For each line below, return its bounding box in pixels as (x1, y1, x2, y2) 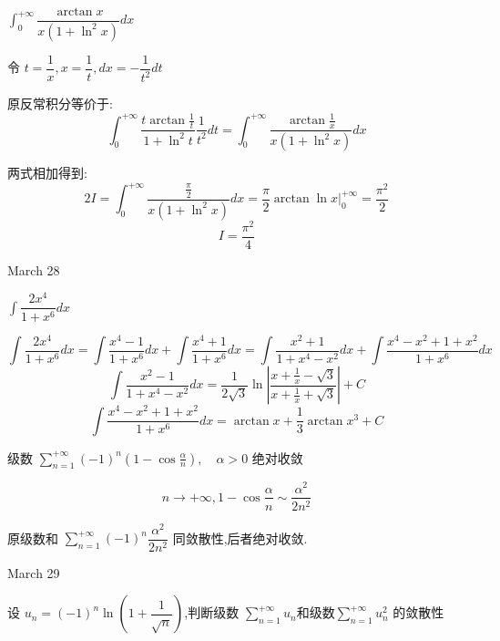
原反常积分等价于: (7, 94, 113, 113)
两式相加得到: (7, 163, 87, 182)
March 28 (7, 260, 60, 279)
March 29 (7, 563, 60, 582)
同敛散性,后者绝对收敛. (172, 528, 308, 547)
